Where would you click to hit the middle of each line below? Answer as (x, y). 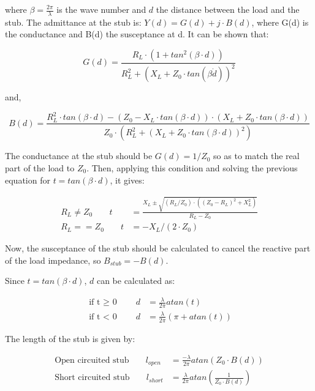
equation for (28, 180)
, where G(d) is (280, 22)
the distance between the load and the (228, 9)
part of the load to (40, 167)
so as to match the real (256, 156)
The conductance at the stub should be (79, 156)
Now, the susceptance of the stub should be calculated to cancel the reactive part (158, 248)
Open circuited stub (92, 360)
